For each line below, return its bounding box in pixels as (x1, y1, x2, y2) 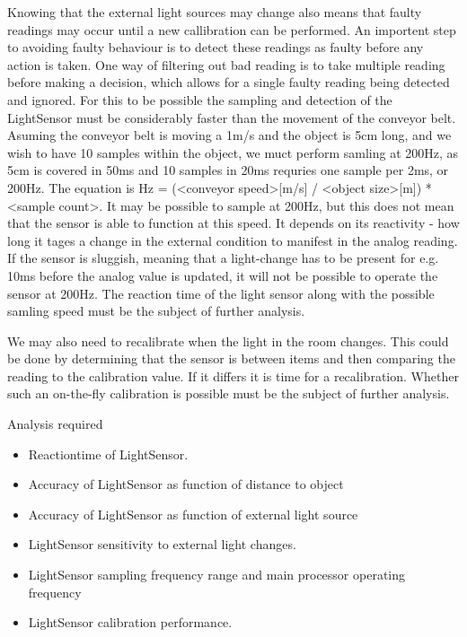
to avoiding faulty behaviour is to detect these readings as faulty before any (7, 38, 424, 57)
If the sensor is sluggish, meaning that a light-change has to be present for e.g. (7, 249, 439, 267)
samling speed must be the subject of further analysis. (7, 301, 305, 320)
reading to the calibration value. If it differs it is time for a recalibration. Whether (7, 366, 459, 385)
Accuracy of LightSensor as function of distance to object (28, 475, 344, 493)
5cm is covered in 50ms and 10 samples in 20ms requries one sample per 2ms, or (7, 161, 449, 179)
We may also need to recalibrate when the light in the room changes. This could (7, 331, 449, 350)
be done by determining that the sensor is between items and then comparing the (7, 349, 455, 368)
